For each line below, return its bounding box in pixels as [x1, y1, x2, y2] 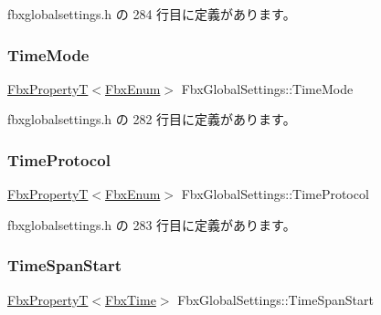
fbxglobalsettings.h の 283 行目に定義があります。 [7, 215, 296, 234]
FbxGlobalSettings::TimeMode [181, 79, 354, 98]
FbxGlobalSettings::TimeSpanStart [177, 289, 374, 309]
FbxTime [105, 289, 156, 309]
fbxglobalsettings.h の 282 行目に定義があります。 [7, 110, 296, 129]
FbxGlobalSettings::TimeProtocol [181, 184, 369, 204]
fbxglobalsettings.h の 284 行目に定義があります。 [7, 5, 296, 23]
